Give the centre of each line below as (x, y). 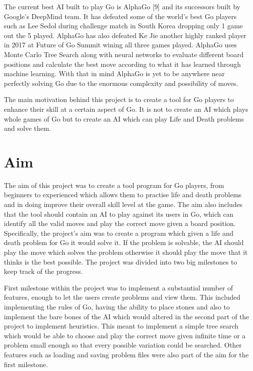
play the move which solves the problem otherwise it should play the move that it (126, 252)
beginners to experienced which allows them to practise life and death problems (123, 195)
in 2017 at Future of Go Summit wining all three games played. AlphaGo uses (120, 45)
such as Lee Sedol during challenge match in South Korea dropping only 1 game (124, 26)
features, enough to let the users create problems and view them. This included (122, 297)
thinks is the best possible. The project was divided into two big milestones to (121, 261)
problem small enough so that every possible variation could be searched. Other (123, 345)
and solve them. (28, 128)
